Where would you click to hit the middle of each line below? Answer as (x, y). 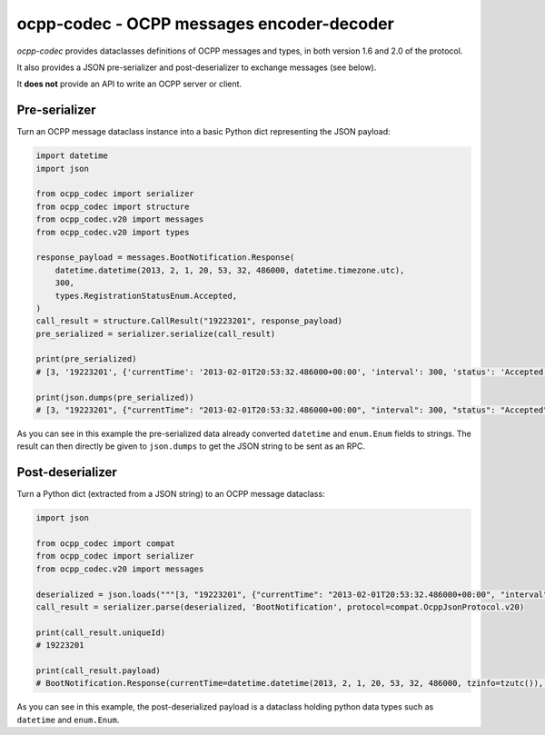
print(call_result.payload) (98, 670)
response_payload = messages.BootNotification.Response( (165, 258)
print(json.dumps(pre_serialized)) (115, 397)
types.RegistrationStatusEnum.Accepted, (146, 296)
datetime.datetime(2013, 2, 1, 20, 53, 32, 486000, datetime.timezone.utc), (230, 270)
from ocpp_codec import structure (113, 206)
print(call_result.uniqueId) (101, 632)
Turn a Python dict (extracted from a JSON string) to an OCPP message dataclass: (171, 494)
